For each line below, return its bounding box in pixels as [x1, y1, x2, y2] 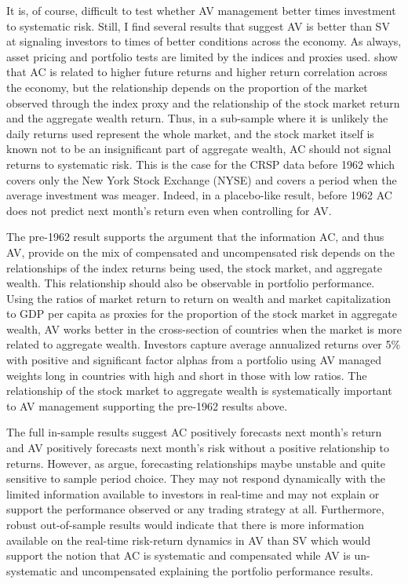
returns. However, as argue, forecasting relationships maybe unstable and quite [6, 454, 385, 471]
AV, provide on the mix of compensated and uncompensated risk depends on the [6, 243, 395, 260]
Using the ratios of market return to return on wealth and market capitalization [6, 290, 392, 306]
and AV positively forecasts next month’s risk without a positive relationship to [6, 440, 389, 456]
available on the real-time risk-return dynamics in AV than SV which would [6, 531, 371, 548]
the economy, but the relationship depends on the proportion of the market [6, 78, 368, 95]
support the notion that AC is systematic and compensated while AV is [6, 547, 351, 564]
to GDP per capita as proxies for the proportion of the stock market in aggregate [6, 305, 397, 322]
